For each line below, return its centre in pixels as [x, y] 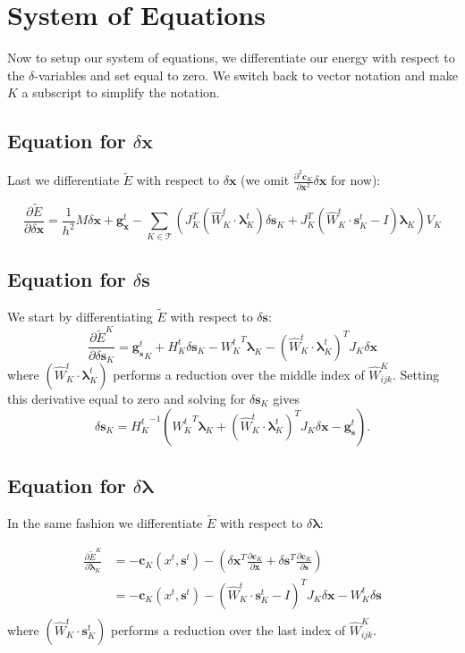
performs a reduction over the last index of [228, 629]
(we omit [265, 180]
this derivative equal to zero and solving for [127, 398]
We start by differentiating [80, 317]
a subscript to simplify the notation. [121, 92]
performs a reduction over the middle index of [239, 374]
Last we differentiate [63, 180]
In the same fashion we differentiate [105, 522]
